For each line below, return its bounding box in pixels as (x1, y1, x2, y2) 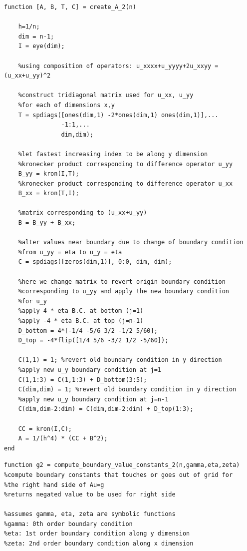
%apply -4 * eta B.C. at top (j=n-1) (18, 317, 144, 324)
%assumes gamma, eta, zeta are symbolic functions (4, 510, 176, 518)
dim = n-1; (18, 33, 54, 40)
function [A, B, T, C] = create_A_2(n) (4, 4, 136, 11)
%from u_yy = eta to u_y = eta (18, 248, 122, 256)
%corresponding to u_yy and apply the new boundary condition (18, 288, 230, 295)
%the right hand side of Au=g (4, 481, 104, 488)
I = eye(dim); (18, 43, 65, 50)
